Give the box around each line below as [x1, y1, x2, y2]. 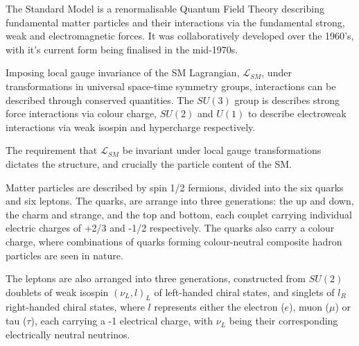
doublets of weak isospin [6, 284, 109, 299]
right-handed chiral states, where [6, 300, 145, 314]
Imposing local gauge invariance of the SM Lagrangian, [6, 65, 240, 80]
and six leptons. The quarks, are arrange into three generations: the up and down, [6, 193, 354, 208]
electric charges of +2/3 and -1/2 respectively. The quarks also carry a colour [6, 220, 335, 235]
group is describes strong [234, 92, 340, 107]
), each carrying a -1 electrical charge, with [30, 313, 213, 328]
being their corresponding [229, 313, 338, 328]
